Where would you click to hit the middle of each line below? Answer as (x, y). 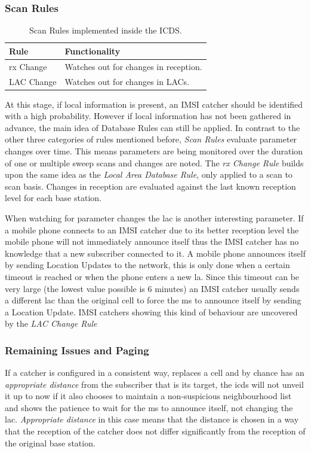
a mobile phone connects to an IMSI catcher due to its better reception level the (152, 229)
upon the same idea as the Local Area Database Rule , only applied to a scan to (149, 174)
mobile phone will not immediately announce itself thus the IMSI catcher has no (152, 241)
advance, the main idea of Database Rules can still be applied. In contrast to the (153, 127)
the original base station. (50, 443)
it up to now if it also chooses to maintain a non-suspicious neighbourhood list (148, 396)
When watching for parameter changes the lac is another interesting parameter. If (154, 218)
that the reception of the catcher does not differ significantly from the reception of (155, 431)
